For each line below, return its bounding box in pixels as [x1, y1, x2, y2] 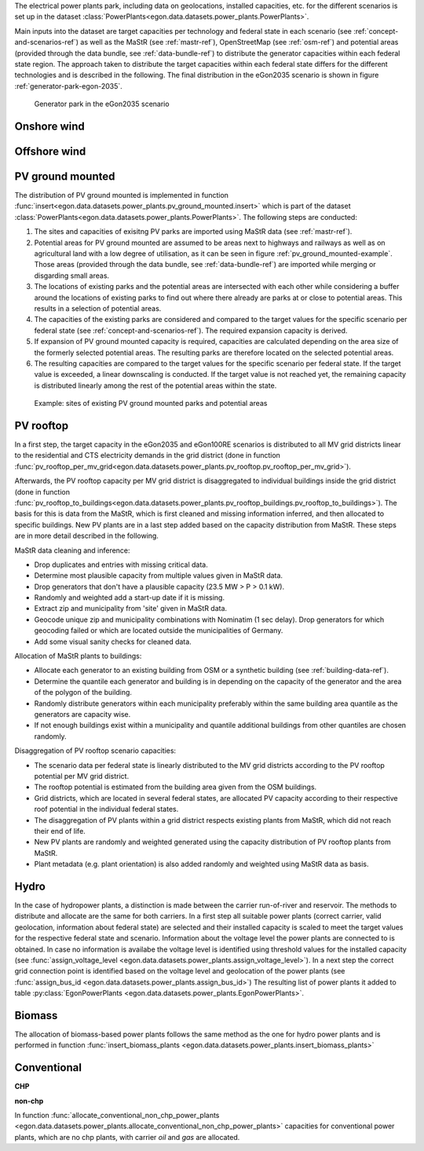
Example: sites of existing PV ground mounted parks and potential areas [34, 399, 268, 408]
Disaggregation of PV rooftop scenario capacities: [14, 746, 177, 755]
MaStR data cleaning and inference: [14, 546, 130, 555]
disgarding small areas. [34, 271, 110, 280]
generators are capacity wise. [34, 709, 131, 718]
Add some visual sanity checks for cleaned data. [34, 637, 192, 646]
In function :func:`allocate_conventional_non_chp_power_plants [14, 1111, 220, 1120]
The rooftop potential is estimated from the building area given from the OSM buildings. [34, 782, 317, 792]
